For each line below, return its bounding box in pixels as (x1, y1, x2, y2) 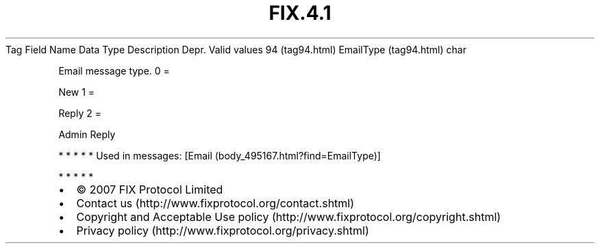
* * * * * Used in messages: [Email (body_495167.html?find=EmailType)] (58, 149, 381, 161)
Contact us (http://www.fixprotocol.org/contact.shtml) (76, 196, 355, 210)
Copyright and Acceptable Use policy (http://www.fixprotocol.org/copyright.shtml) (76, 209, 501, 224)
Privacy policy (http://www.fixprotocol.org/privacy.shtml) (76, 223, 369, 237)
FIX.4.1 (268, 1, 332, 25)
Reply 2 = (58, 107, 101, 119)
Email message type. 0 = (58, 64, 170, 77)
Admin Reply (58, 128, 116, 140)
